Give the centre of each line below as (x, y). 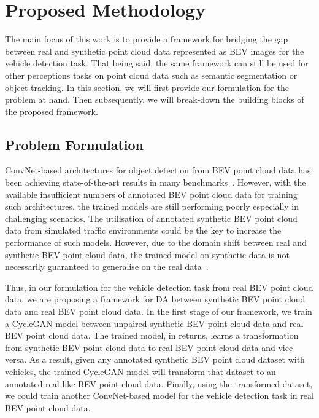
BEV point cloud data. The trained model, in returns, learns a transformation (152, 335)
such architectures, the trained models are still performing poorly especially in (152, 206)
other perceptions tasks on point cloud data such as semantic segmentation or (151, 75)
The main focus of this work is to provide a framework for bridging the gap (147, 39)
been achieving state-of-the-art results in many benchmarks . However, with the (156, 182)
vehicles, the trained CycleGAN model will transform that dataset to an (140, 371)
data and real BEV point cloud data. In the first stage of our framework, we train (159, 311)
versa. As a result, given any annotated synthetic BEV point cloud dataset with (155, 359)
